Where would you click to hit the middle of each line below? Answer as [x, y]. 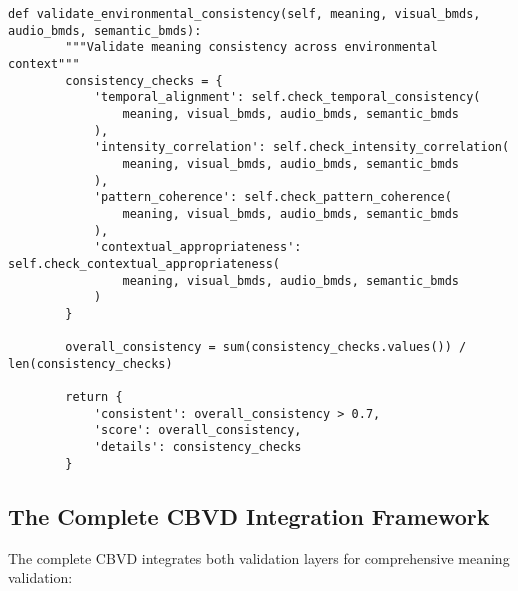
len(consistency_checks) [90, 363]
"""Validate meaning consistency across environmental [251, 47]
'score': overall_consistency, [197, 430]
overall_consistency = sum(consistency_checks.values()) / [266, 347]
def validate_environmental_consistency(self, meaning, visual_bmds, [244, 14]
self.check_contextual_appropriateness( [144, 263]
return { [94, 397]
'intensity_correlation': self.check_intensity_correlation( [301, 147]
